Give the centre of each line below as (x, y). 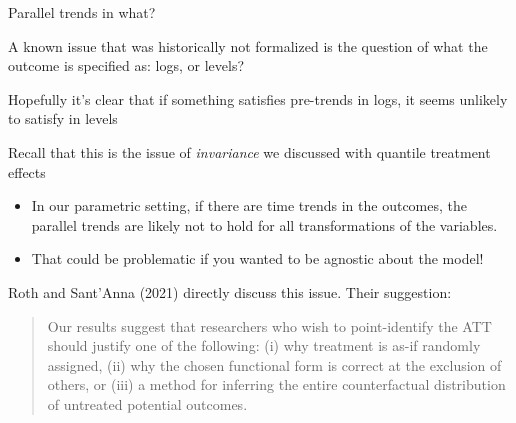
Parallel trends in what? (82, 12)
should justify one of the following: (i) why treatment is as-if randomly (264, 345)
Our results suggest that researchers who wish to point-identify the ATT (269, 325)
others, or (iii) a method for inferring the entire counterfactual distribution (276, 384)
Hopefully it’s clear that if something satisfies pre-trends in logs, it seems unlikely (258, 98)
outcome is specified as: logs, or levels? (126, 65)
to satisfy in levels (63, 118)
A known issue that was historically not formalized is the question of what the (248, 45)
